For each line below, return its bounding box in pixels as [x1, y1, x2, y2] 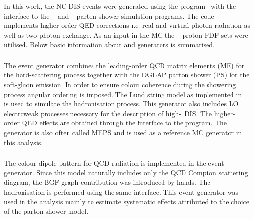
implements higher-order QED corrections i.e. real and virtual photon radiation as [4, 20, 251, 30]
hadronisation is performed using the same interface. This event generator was [4, 186, 239, 196]
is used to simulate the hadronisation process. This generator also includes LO [4, 98, 239, 109]
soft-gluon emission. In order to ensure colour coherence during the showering [4, 79, 236, 90]
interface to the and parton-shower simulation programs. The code [4, 10, 214, 21]
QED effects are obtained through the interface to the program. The [22, 118, 227, 128]
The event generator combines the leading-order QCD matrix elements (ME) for [4, 60, 245, 70]
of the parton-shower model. [4, 206, 89, 216]
